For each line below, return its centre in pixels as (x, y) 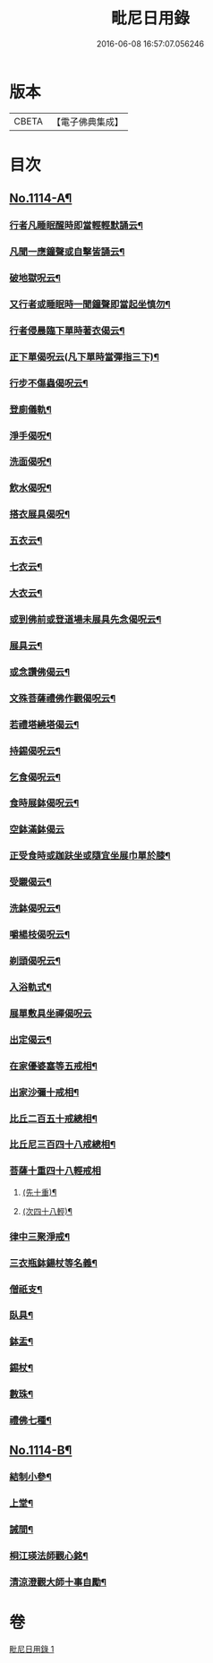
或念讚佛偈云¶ (39, 672)
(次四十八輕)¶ (47, 1211)
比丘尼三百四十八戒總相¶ (63, 1144)
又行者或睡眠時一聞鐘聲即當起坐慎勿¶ (90, 304)
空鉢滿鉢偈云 (37, 829)
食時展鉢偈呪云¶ (44, 803)
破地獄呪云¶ (35, 279)
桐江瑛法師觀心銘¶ (49, 1556)
